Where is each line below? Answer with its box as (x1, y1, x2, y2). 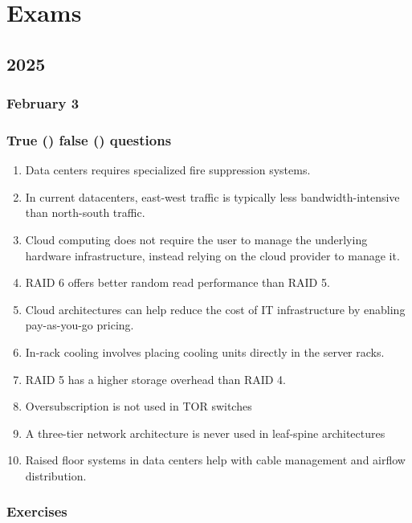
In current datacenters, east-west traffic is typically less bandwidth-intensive (25, 188, 400, 205)
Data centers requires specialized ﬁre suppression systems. (25, 161, 311, 178)
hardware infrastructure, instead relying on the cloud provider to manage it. (25, 247, 400, 264)
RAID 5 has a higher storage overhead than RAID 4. (25, 370, 286, 387)
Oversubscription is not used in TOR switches (25, 398, 252, 415)
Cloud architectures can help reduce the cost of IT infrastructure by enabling (25, 300, 406, 317)
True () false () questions (6, 129, 172, 149)
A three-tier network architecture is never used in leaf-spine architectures (25, 424, 385, 441)
